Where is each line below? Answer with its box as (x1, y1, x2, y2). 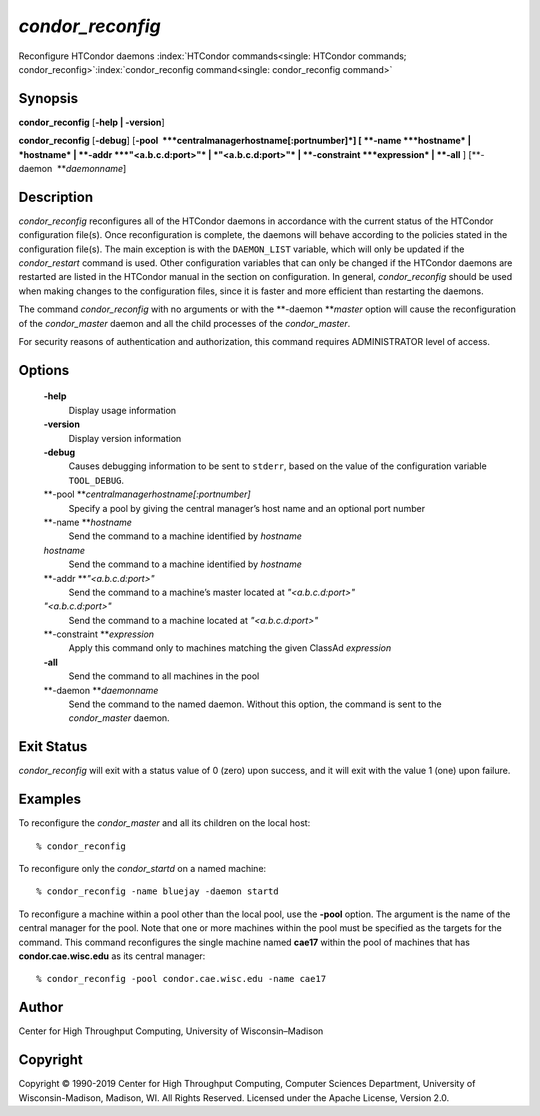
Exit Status (18, 738, 88, 755)
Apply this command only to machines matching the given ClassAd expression (68, 642, 392, 654)
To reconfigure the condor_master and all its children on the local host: (18, 817, 311, 829)
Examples (18, 791, 82, 808)
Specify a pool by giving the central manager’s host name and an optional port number (68, 502, 425, 514)
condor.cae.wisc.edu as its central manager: (18, 950, 206, 962)
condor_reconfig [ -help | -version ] (18, 116, 165, 128)
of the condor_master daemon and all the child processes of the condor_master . (18, 317, 351, 329)
